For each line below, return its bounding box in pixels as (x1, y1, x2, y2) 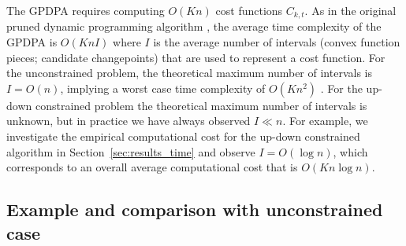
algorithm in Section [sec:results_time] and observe (6, 143, 255, 160)
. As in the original (304, 2, 397, 18)
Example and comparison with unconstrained (6, 197, 383, 222)
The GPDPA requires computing (6, 2, 165, 18)
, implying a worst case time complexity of (60, 79, 266, 96)
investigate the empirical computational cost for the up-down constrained (6, 128, 360, 145)
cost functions (215, 2, 283, 18)
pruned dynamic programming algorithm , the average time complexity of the (6, 18, 382, 35)
